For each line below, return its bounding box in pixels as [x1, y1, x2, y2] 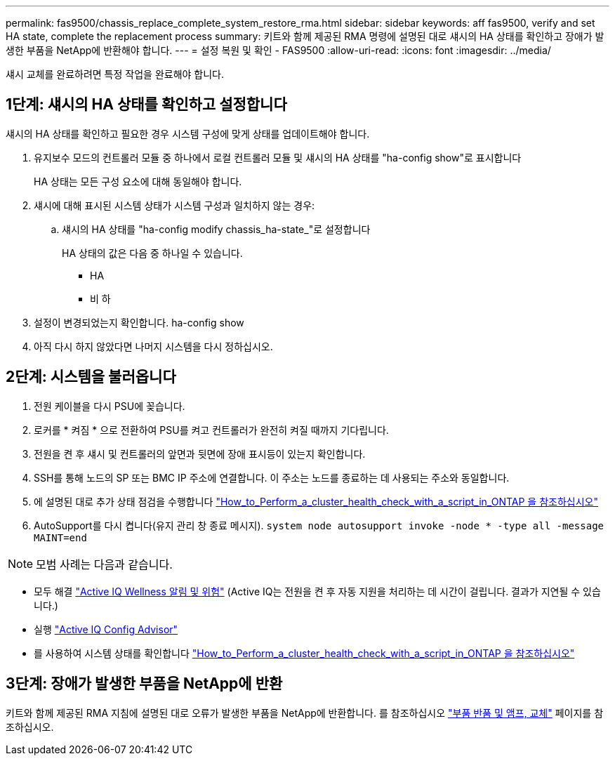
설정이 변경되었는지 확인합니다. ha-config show [34, 316, 244, 329]
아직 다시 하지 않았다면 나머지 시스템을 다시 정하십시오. [34, 340, 273, 352]
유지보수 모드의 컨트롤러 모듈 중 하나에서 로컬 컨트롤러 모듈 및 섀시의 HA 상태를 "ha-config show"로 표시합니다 [34, 151, 522, 164]
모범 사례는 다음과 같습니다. [36, 557, 173, 571]
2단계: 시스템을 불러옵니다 [6, 368, 176, 386]
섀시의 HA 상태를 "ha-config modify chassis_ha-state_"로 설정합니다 [62, 223, 371, 235]
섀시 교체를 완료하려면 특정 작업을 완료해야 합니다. [6, 68, 225, 80]
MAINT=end [34, 531, 87, 543]
